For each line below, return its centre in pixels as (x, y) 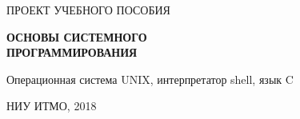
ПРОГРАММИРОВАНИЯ (72, 52)
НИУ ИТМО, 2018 (52, 106)
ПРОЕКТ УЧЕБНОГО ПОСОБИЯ (88, 10)
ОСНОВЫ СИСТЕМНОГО (77, 36)
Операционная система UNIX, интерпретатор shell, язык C (150, 79)
